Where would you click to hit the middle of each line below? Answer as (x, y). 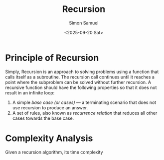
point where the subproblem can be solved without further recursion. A (78, 82)
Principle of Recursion (52, 58)
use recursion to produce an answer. (50, 107)
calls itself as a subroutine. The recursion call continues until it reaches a (80, 77)
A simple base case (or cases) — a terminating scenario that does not (84, 102)
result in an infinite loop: (30, 92)
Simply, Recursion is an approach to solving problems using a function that (82, 72)
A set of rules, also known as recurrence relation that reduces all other (85, 113)
